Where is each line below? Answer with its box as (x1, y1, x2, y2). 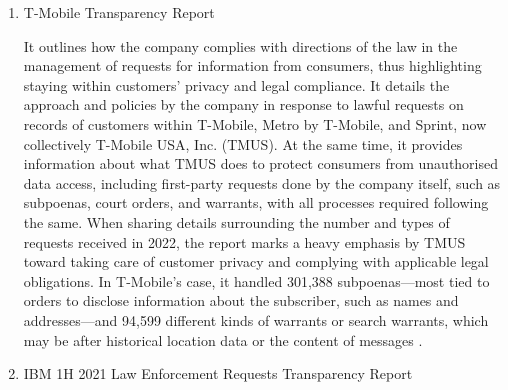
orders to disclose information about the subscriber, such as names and (23, 290, 459, 311)
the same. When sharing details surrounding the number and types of (23, 211, 450, 232)
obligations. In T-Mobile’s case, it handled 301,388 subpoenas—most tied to (23, 270, 490, 291)
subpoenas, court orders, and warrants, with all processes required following (23, 192, 489, 213)
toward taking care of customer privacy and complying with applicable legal (23, 251, 489, 272)
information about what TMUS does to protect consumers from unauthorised (23, 153, 499, 174)
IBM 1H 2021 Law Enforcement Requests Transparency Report (23, 363, 413, 384)
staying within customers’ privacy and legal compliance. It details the (23, 74, 450, 95)
